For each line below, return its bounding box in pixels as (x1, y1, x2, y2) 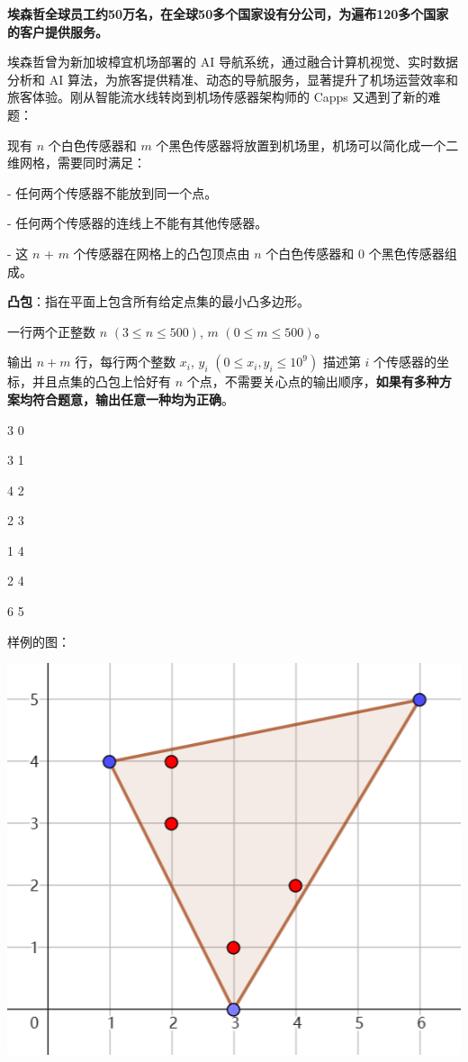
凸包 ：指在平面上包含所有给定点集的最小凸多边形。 (7, 292, 310, 311)
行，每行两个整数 (75, 352, 176, 371)
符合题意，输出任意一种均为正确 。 (31, 389, 234, 408)
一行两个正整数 (7, 322, 95, 340)
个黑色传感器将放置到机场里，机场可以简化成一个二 (156, 135, 459, 154)
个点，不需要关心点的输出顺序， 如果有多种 (186, 372, 439, 391)
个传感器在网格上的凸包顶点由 (73, 243, 250, 262)
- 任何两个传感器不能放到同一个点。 (7, 183, 218, 202)
